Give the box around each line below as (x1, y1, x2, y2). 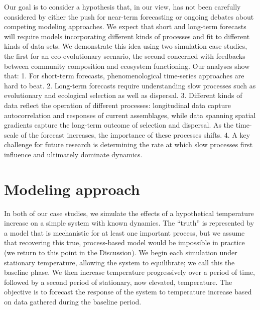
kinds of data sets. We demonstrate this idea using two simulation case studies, (4, 41, 247, 51)
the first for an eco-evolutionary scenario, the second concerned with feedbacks (4, 50, 245, 61)
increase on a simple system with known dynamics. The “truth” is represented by (4, 218, 254, 228)
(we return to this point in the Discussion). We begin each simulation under (4, 247, 237, 257)
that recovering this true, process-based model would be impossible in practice (4, 237, 245, 248)
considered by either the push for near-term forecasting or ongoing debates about (4, 11, 254, 22)
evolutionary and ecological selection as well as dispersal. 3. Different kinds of (4, 90, 242, 100)
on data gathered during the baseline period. (4, 296, 142, 306)
